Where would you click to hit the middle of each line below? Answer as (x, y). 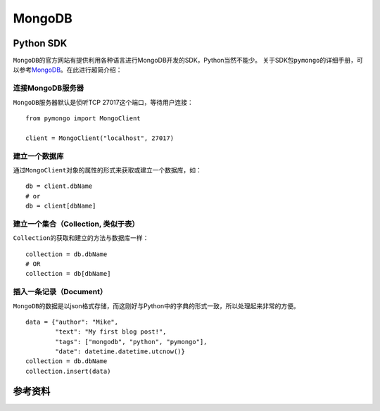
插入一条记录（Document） (60, 292)
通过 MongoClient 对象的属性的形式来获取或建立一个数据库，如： (107, 170)
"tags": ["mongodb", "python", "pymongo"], (131, 342)
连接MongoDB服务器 (49, 88)
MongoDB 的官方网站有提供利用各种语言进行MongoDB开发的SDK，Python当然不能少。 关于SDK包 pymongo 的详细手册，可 (188, 61)
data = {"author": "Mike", (72, 322)
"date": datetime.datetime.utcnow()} (120, 352)
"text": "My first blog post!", (111, 332)
